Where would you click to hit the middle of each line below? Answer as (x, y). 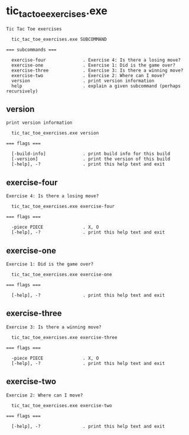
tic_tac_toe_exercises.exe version (55, 133)
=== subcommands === (32, 49)
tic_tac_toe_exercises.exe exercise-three (64, 337)
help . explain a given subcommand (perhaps (96, 86)
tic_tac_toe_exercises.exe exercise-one (62, 274)
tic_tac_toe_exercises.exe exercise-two (62, 405)
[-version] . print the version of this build (91, 159)
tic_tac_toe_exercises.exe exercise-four (63, 207)
